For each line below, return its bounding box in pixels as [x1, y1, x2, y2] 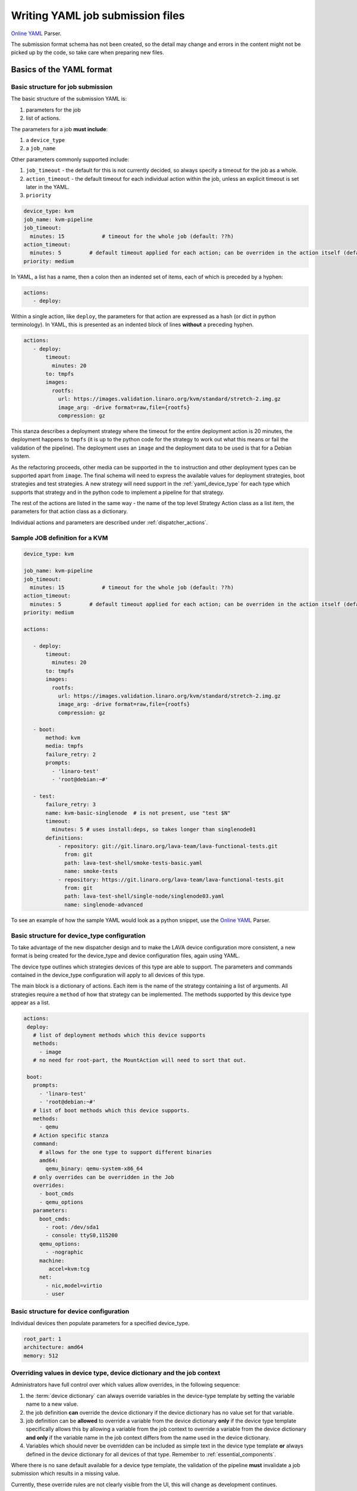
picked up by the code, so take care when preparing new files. [11, 49, 164, 56]
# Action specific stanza [33, 1132, 109, 1139]
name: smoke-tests [64, 868, 118, 875]
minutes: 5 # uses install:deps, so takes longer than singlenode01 [51, 826, 256, 833]
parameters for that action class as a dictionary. [11, 508, 128, 515]
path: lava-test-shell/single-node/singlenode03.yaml [64, 893, 225, 900]
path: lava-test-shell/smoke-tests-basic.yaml [64, 859, 203, 866]
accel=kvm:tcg [48, 1265, 90, 1272]
